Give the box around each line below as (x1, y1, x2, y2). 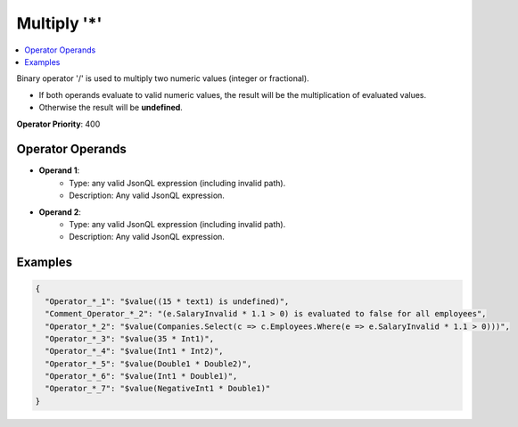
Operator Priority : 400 (16, 119, 101, 129)
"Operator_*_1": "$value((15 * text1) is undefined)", (45, 296, 290, 307)
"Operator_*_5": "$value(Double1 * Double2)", (45, 358, 252, 369)
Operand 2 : (38, 206, 82, 218)
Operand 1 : (38, 165, 80, 176)
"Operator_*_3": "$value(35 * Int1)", (45, 333, 214, 343)
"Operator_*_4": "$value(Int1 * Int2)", (45, 346, 224, 357)
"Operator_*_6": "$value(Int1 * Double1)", (45, 371, 238, 382)
